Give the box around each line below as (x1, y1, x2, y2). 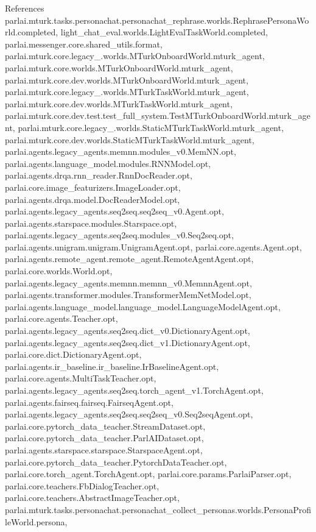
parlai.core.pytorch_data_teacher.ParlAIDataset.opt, (5, 431, 204, 444)
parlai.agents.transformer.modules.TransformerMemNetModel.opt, (5, 288, 251, 301)
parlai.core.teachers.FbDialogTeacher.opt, (5, 479, 160, 492)
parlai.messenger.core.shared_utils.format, (5, 37, 163, 50)
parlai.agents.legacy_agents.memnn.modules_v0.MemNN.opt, (5, 145, 236, 158)
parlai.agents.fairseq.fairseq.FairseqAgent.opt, (5, 395, 174, 408)
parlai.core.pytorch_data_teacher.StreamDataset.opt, (5, 419, 206, 432)
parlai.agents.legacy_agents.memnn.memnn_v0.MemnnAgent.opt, (5, 276, 252, 289)
